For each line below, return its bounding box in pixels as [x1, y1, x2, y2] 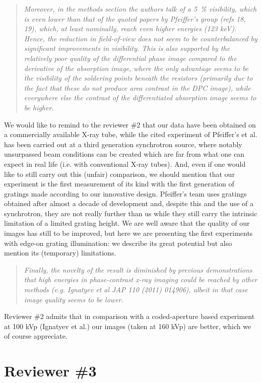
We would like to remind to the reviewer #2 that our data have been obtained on [4, 119, 256, 130]
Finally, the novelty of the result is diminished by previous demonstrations [24, 264, 252, 275]
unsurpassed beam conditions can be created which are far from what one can [4, 149, 244, 159]
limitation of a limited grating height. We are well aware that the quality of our [4, 218, 250, 228]
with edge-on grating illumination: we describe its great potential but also [4, 237, 232, 248]
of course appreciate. [4, 331, 68, 341]
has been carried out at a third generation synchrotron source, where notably [4, 139, 242, 149]
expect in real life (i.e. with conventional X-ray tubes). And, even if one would [4, 158, 246, 169]
